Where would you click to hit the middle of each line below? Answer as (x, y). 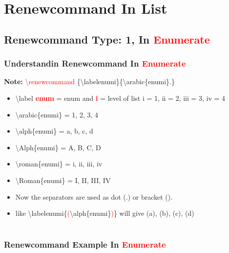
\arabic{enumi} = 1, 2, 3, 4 (57, 114)
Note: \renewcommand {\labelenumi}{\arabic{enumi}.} (89, 81)
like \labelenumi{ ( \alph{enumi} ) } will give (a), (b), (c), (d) (105, 213)
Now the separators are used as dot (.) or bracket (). (94, 196)
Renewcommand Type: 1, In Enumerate (107, 39)
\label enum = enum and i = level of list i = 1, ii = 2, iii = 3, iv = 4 (120, 98)
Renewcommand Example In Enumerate (85, 244)
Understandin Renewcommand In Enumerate (95, 63)
